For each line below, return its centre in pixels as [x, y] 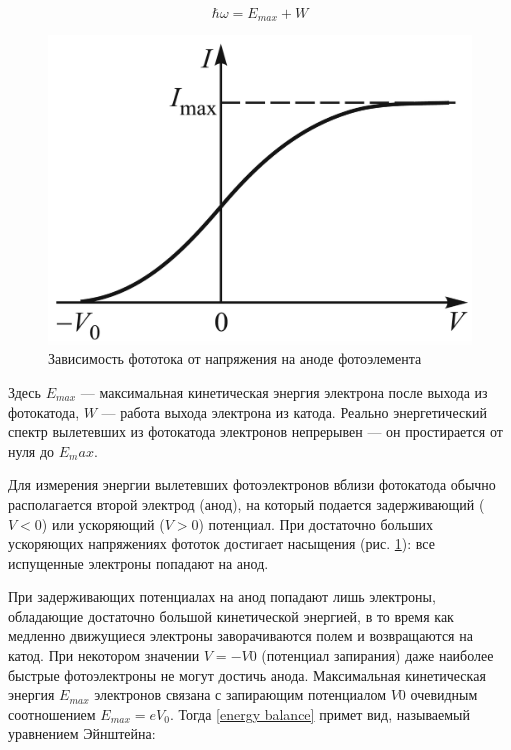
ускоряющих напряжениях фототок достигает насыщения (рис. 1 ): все [221, 543]
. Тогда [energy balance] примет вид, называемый [320, 713]
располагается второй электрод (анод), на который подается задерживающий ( [246, 503]
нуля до [31, 450]
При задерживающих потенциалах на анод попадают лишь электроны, [222, 596]
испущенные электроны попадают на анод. [138, 562]
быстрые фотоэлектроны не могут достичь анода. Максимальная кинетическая [247, 674]
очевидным [444, 694]
